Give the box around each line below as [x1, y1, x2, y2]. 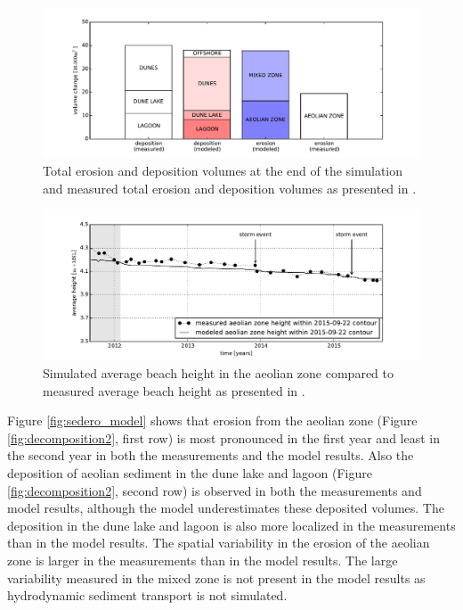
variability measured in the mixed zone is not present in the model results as [7, 568, 426, 587]
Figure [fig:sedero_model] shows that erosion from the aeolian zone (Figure [7, 411, 418, 430]
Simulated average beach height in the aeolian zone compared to [43, 364, 394, 383]
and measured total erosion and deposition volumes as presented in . [43, 178, 417, 197]
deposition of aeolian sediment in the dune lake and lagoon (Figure [7, 464, 372, 482]
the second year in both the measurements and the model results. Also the [7, 446, 414, 465]
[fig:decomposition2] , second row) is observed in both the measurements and [7, 481, 422, 499]
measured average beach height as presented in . [43, 381, 305, 400]
